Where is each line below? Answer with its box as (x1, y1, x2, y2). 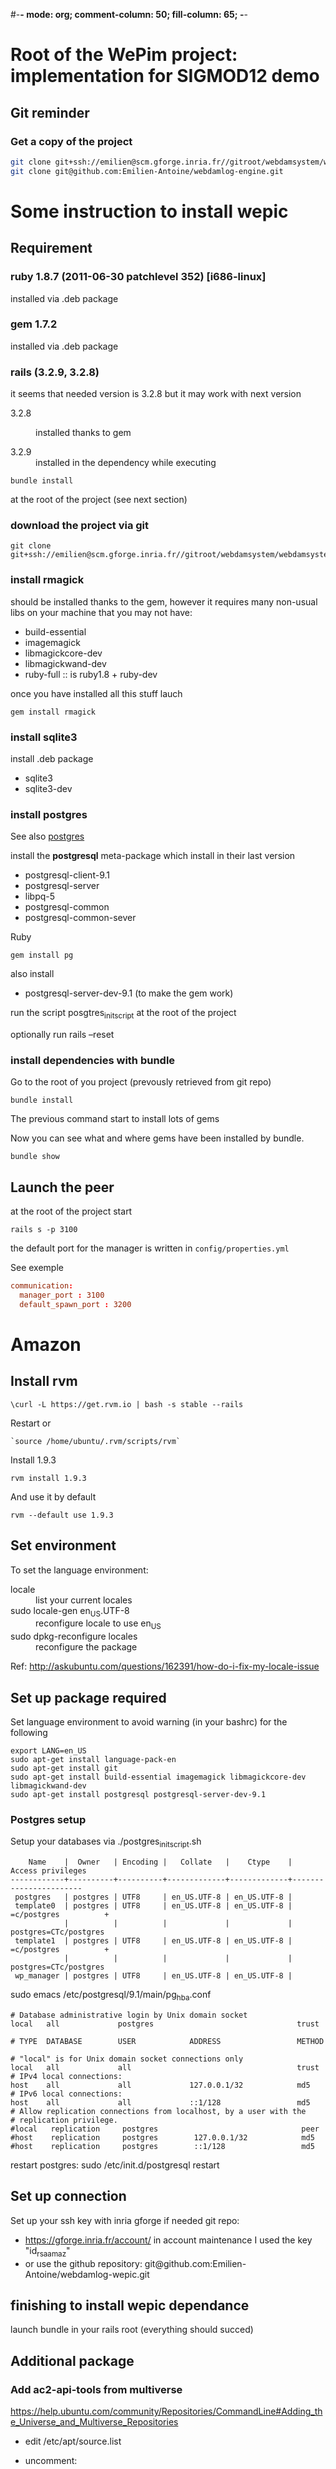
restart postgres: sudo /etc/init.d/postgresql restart (10, 2159, 220, 2171)
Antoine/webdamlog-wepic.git (24, 2268, 150, 2280)
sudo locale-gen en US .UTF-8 (10, 1604, 130, 1619)
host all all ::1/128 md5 (10, 2097, 311, 2108)
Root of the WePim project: (10, 44, 238, 66)
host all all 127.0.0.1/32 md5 (10, 2080, 311, 2090)
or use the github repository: (24, 2257, 143, 2269)
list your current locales (35, 1594, 133, 1606)
